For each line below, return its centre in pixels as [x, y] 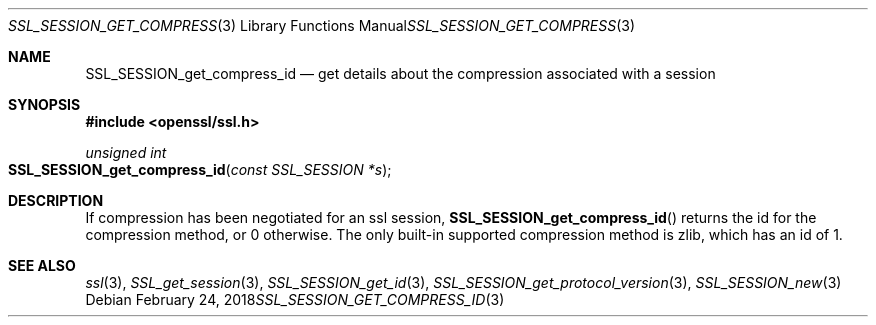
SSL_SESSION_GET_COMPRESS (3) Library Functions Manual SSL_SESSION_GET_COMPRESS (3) [322, 25]
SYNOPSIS [44, 104]
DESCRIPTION [56, 200]
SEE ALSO [42, 265]
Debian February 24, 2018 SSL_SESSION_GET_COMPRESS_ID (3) [295, 299]
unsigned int [126, 152]
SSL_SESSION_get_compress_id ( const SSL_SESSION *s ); [200, 169]
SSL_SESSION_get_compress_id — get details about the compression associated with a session [400, 73]
